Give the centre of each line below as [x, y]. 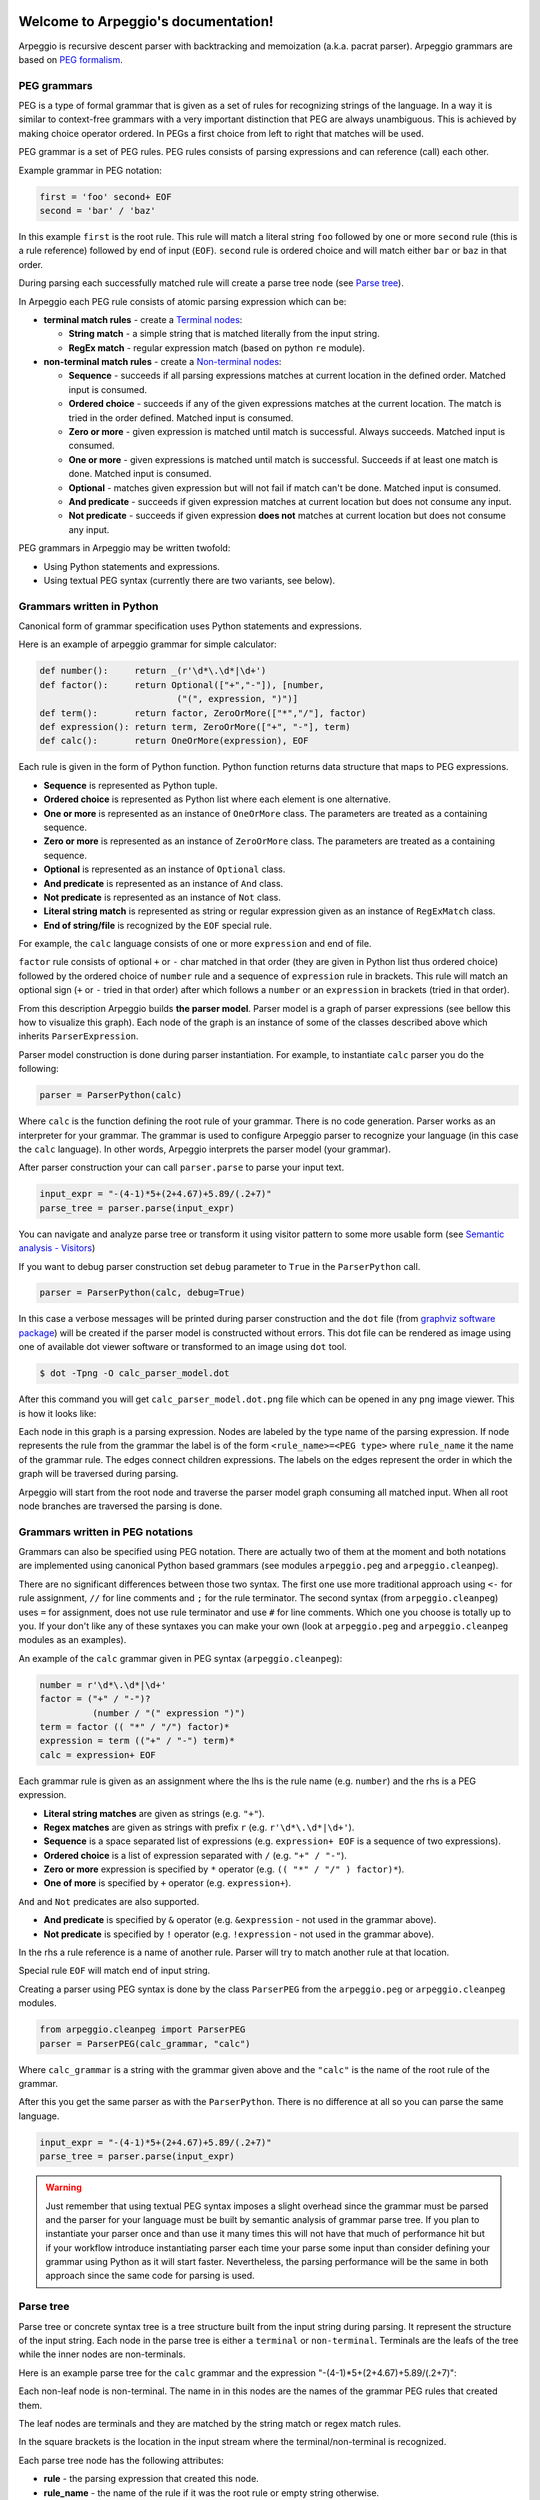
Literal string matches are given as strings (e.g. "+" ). [154, 1813]
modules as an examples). [72, 1640]
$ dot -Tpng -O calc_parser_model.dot [134, 1373]
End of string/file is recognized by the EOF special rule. [157, 925]
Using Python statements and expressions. [131, 566]
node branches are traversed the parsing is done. [120, 1506]
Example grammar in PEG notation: [90, 170]
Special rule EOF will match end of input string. [114, 1971]
